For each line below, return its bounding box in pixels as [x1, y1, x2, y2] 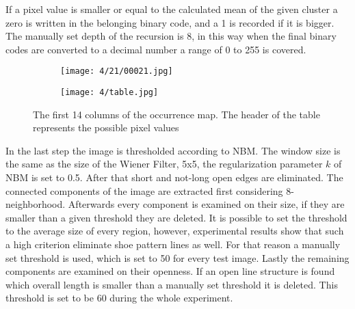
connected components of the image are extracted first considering [5, 183, 283, 198]
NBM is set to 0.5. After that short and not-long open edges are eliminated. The [5, 170, 343, 185]
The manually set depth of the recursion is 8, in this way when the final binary [5, 29, 337, 43]
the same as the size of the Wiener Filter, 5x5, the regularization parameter [5, 157, 323, 171]
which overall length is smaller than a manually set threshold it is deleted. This [5, 277, 338, 291]
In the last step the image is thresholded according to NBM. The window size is [5, 143, 341, 157]
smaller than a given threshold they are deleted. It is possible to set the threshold [5, 210, 347, 224]
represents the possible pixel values [33, 120, 179, 135]
